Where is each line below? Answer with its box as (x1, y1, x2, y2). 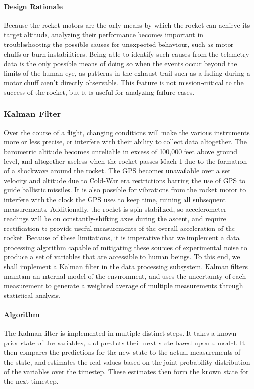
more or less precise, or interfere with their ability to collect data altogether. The (4, 137, 247, 147)
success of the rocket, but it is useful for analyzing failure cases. (4, 87, 195, 97)
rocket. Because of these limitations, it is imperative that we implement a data (4, 232, 240, 243)
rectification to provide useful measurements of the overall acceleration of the (4, 223, 235, 233)
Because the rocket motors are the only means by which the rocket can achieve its (4, 20, 250, 30)
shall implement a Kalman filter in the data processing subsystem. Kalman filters (4, 261, 248, 272)
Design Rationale (4, 1, 63, 11)
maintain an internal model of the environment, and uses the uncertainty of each (4, 271, 246, 281)
